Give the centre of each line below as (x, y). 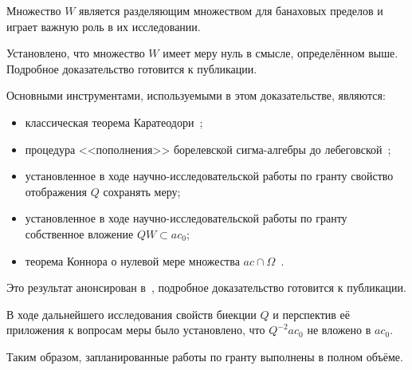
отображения (56, 191)
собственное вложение (79, 233)
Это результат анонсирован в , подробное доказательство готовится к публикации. (206, 287)
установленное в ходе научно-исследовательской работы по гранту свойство (209, 176)
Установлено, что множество (76, 53)
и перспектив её (311, 314)
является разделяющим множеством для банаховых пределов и (231, 10)
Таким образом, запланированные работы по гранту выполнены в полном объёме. (205, 356)
